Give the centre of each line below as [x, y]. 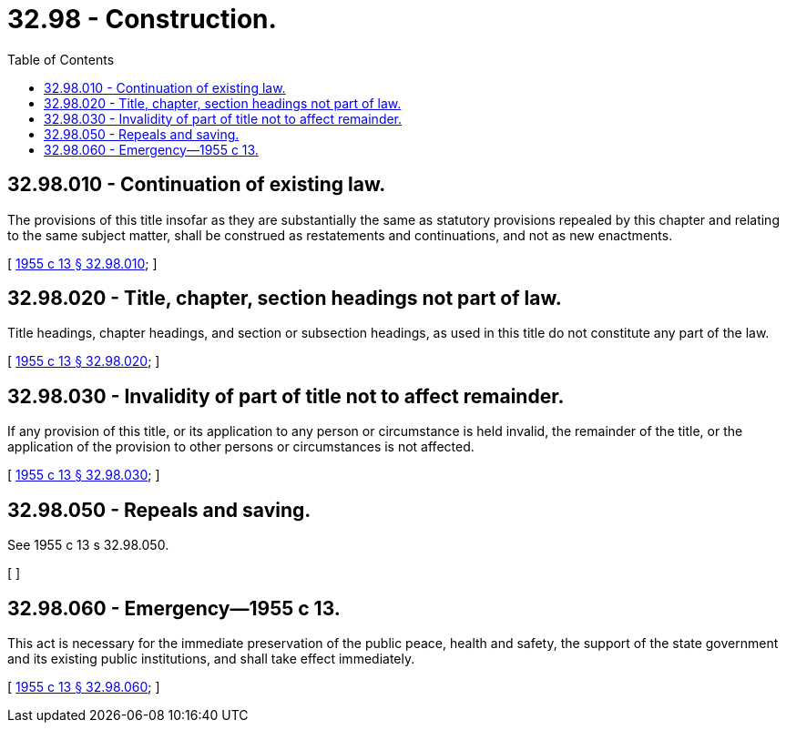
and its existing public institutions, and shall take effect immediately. [211, 658]
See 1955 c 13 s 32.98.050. [88, 545]
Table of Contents [61, 59]
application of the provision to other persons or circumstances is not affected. [241, 447]
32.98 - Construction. [142, 19]
